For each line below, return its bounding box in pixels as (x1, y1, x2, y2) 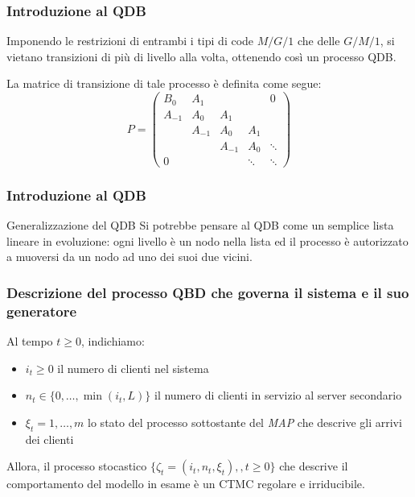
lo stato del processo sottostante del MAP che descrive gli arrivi (88, 413, 402, 430)
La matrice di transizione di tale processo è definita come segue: (6, 75, 322, 92)
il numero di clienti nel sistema (57, 359, 209, 376)
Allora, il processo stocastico (6, 458, 147, 474)
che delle (297, 32, 340, 49)
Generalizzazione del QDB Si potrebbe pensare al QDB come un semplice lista (6, 217, 394, 234)
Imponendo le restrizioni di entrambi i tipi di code (6, 32, 254, 49)
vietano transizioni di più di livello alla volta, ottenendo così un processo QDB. (6, 48, 397, 64)
